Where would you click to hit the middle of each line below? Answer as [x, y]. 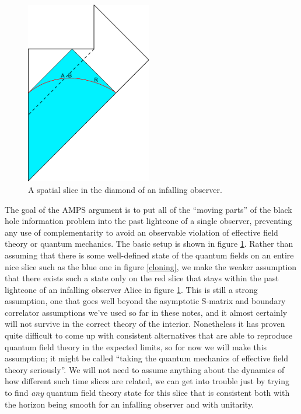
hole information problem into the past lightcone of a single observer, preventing [148, 221]
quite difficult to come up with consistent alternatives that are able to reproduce [149, 335]
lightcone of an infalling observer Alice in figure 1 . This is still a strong [131, 289]
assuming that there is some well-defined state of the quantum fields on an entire [149, 255]
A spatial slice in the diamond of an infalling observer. [125, 189]
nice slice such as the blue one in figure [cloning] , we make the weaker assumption [151, 266]
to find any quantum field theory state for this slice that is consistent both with [147, 393]
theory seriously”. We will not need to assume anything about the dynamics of [145, 369]
